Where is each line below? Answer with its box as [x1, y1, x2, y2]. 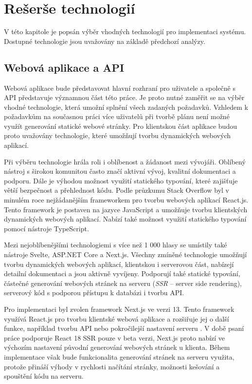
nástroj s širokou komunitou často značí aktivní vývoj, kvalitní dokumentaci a [4, 166, 236, 176]
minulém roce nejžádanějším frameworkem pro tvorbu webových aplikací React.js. [4, 195, 249, 205]
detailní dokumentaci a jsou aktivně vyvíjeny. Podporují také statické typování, [4, 268, 240, 279]
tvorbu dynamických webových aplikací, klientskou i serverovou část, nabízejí [4, 259, 234, 269]
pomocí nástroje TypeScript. [4, 223, 89, 233]
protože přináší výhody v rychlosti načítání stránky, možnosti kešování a [4, 361, 220, 371]
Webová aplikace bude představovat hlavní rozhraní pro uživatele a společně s [4, 82, 235, 93]
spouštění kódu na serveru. [4, 371, 84, 381]
